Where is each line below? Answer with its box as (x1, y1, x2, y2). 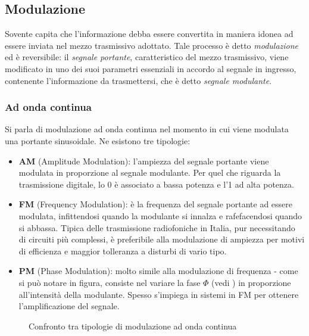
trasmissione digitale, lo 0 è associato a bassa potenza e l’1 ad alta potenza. (18, 178, 294, 190)
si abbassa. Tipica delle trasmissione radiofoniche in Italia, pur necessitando (18, 221, 295, 234)
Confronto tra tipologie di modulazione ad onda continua (29, 319, 237, 332)
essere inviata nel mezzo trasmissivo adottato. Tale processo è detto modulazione (5, 39, 299, 51)
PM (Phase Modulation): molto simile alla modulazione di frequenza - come (18, 265, 298, 277)
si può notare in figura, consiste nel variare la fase (18, 276, 201, 288)
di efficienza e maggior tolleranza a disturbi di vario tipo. (18, 244, 227, 257)
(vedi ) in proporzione (211, 276, 291, 288)
